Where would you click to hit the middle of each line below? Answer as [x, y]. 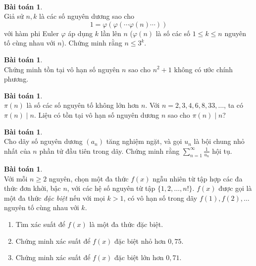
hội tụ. [222, 151]
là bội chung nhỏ [219, 141]
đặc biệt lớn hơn [139, 257]
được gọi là [235, 188]
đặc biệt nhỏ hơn [140, 241]
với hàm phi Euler [31, 33]
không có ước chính [204, 69]
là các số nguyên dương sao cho [87, 16]
